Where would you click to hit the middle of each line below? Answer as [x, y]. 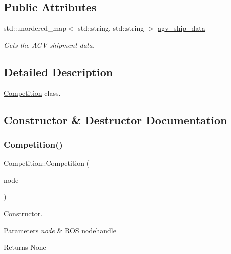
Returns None [25, 247]
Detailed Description [59, 72]
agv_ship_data [182, 28]
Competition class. [32, 93]
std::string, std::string [111, 28]
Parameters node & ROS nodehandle [60, 230]
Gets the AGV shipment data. [50, 45]
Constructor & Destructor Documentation [116, 120]
